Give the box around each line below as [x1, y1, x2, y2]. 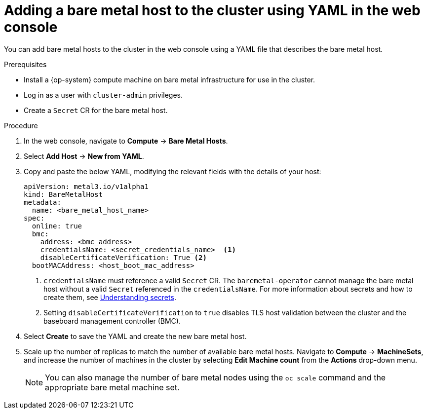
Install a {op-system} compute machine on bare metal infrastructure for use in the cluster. [24, 75, 315, 84]
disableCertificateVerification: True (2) [40, 253, 207, 262]
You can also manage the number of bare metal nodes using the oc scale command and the [45, 372, 386, 382]
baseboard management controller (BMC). [43, 316, 181, 325]
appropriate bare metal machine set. [45, 382, 180, 392]
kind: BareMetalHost [24, 190, 103, 198]
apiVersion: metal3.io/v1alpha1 [24, 182, 149, 190]
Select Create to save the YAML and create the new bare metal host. [24, 332, 247, 340]
